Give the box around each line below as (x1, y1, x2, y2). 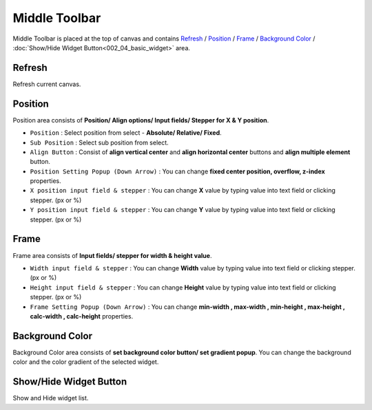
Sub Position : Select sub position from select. (30, 138, 169, 147)
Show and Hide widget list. (12, 394, 89, 402)
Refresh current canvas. (12, 80, 81, 88)
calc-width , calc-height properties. (30, 312, 134, 320)
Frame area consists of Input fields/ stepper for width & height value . (12, 251, 212, 259)
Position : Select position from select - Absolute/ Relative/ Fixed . (30, 129, 222, 137)
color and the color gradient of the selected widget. (12, 358, 159, 366)
